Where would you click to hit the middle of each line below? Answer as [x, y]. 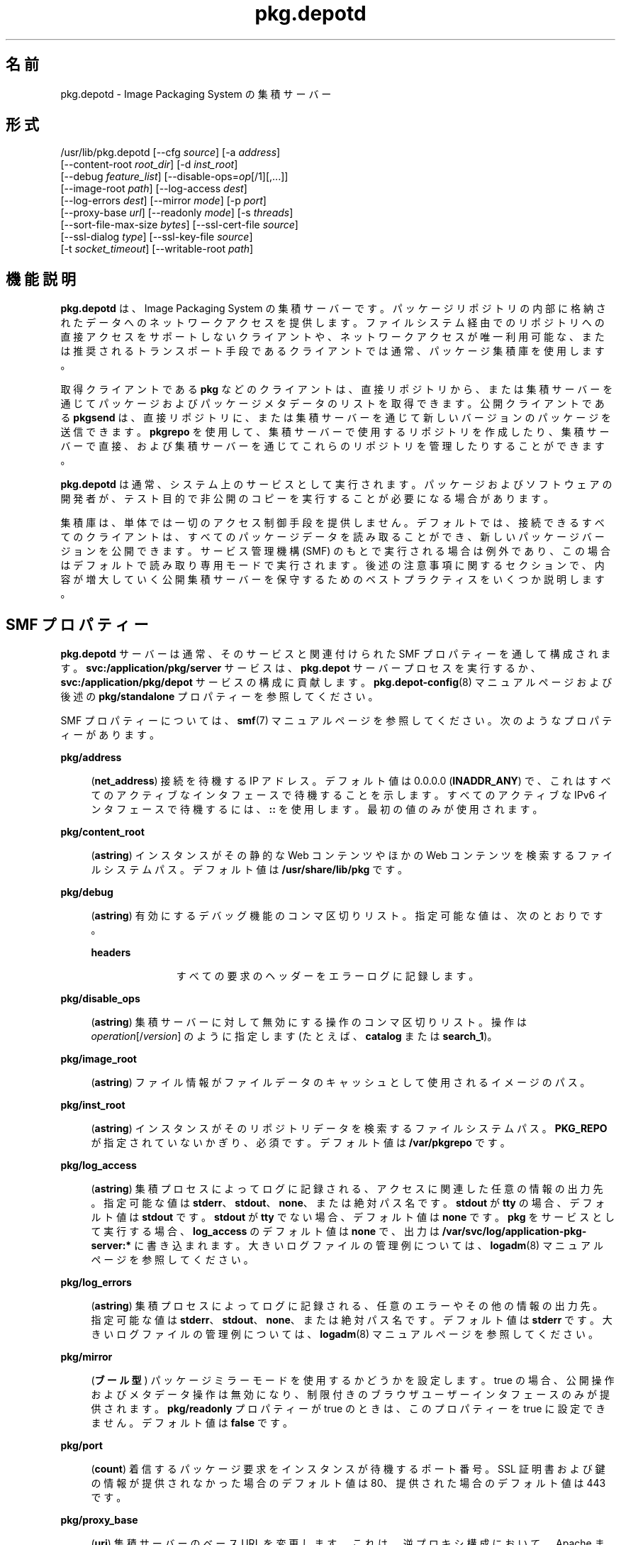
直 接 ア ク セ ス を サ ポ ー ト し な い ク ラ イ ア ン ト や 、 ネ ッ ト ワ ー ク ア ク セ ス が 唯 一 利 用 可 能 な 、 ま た [332, 337]
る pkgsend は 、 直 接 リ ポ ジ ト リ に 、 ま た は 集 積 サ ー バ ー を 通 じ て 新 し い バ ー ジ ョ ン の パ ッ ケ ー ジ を [336, 418]
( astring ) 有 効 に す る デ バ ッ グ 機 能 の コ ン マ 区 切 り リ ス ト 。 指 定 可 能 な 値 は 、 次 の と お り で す [347, 916]
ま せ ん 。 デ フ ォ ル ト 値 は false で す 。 [192, 1423]
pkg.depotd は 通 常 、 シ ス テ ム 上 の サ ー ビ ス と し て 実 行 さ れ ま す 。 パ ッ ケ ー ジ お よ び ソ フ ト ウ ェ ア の [336, 484]
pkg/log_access [99, 1165]
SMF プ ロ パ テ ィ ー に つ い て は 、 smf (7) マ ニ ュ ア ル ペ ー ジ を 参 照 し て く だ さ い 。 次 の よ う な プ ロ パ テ [336, 721]
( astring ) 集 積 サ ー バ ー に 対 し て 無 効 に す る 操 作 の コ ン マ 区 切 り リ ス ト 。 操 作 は [309, 1022]
